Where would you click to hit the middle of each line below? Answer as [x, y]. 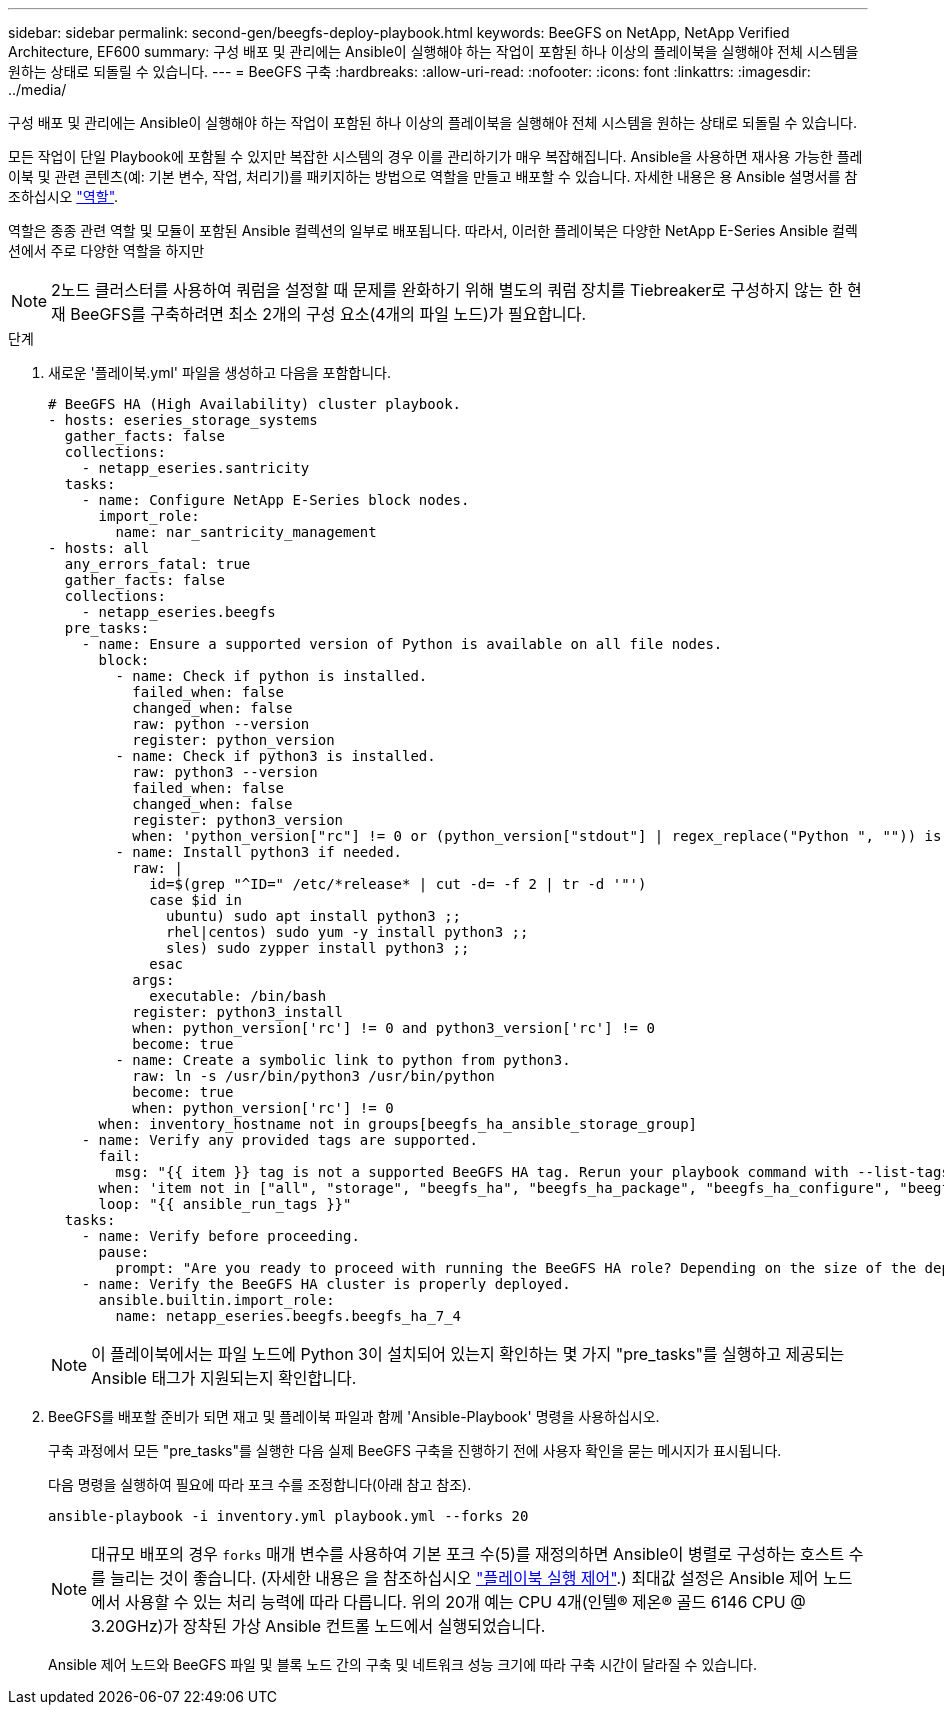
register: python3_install [238, 1012]
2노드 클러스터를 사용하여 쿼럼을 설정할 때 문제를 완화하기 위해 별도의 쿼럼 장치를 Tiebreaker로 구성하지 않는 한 [447, 290]
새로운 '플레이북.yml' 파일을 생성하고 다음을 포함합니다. [220, 372]
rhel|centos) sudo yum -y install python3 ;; [347, 932]
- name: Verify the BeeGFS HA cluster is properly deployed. [326, 1284]
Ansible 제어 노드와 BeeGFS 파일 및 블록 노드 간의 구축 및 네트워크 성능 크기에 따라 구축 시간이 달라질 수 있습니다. [402, 1664]
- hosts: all [99, 548]
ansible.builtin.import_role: [216, 1300]
